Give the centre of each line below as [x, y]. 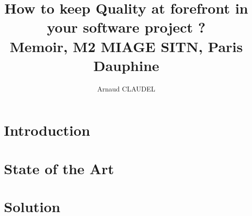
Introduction [47, 130]
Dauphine [126, 65]
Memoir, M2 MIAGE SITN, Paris [126, 46]
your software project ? [126, 27]
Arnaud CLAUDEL [126, 88]
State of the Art [59, 168]
